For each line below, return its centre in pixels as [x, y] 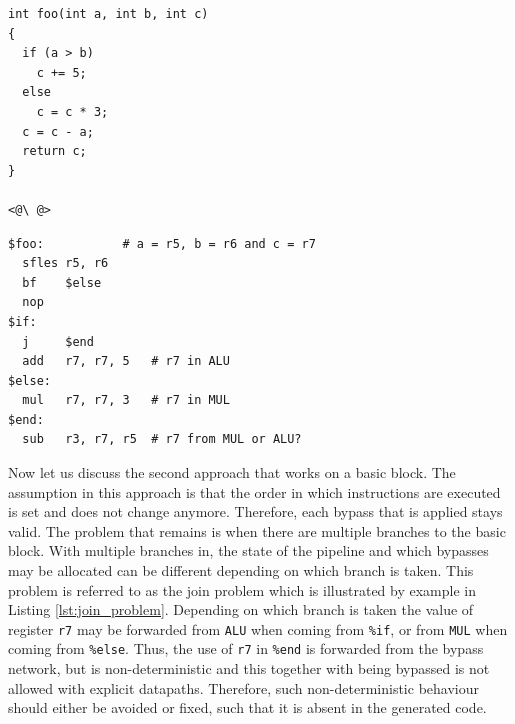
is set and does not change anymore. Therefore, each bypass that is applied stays [255, 511]
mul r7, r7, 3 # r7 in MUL [126, 400]
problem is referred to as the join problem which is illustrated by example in [242, 589]
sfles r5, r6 [65, 263]
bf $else [62, 282]
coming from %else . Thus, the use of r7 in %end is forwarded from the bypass [246, 648]
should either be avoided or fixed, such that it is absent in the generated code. [247, 707]
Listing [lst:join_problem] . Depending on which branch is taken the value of [241, 609]
